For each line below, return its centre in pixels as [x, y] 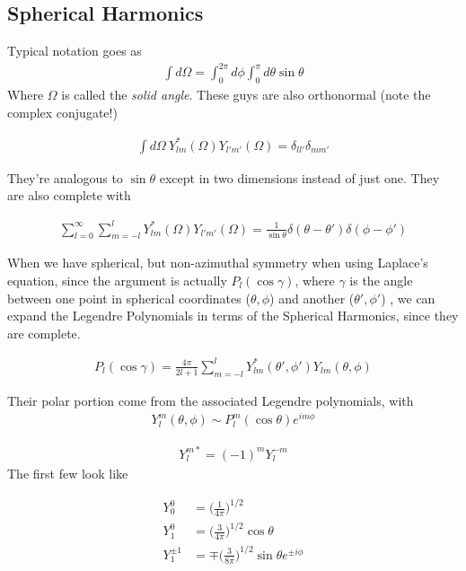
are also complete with [69, 195]
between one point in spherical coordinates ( [129, 298]
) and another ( [312, 298]
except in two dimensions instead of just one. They [299, 177]
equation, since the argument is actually [117, 280]
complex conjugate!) [62, 112]
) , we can [408, 298]
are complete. [44, 333]
